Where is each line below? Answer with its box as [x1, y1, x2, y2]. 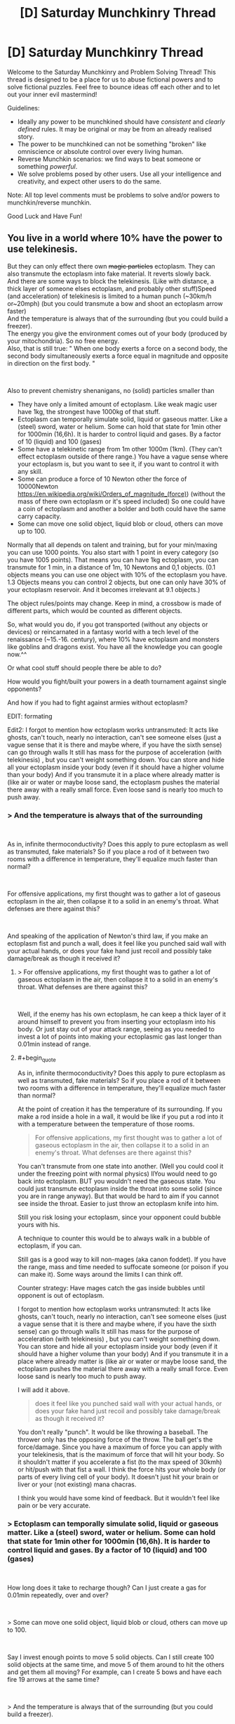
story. [17, 132, 34, 141]
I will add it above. [17, 1385, 70, 1394]
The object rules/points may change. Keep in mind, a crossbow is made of [7, 599, 222, 607]
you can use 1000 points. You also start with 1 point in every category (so [7, 548, 219, 556]
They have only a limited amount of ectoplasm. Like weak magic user [17, 399, 217, 409]
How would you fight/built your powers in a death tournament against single [7, 677, 227, 686]
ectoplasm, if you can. [17, 1241, 82, 1249]
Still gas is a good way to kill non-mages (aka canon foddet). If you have [17, 1255, 227, 1263]
